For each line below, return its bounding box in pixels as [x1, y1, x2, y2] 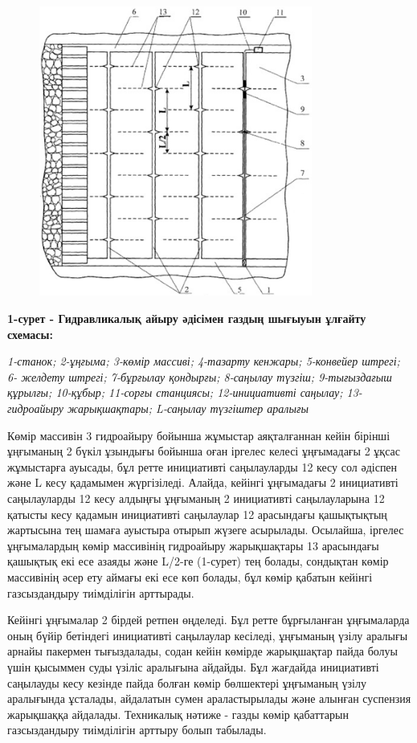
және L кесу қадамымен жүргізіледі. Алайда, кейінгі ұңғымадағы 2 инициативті [7, 474, 399, 491]
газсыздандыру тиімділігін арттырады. [7, 584, 194, 601]
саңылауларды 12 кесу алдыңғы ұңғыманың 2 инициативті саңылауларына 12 [7, 490, 385, 507]
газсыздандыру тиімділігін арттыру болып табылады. [7, 721, 267, 738]
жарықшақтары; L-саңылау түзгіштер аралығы [67, 400, 309, 417]
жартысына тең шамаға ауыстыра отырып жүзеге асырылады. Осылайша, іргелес [7, 521, 404, 538]
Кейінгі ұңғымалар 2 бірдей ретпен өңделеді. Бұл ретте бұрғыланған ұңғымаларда [7, 611, 410, 628]
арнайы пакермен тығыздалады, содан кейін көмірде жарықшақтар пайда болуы [7, 643, 399, 659]
